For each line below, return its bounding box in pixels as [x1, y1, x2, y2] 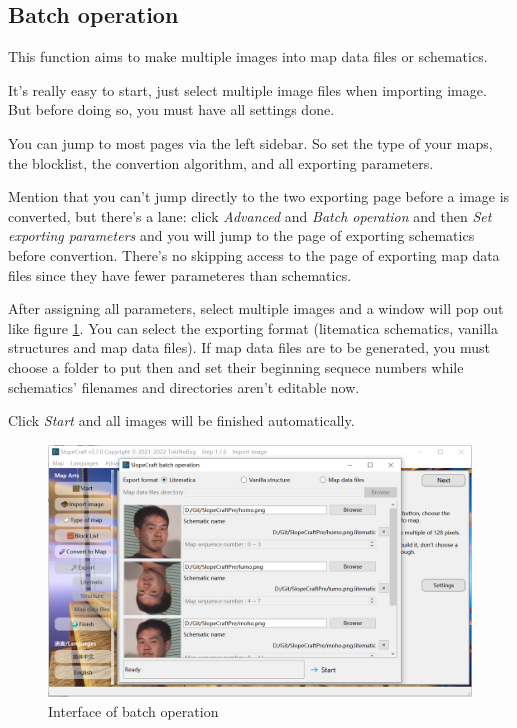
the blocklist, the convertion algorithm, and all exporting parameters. [8, 152, 434, 173]
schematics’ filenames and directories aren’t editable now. [8, 376, 360, 397]
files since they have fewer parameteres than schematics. [8, 264, 352, 285]
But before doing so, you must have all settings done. [8, 99, 335, 120]
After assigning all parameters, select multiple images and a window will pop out [8, 298, 504, 319]
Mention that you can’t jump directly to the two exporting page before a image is [8, 186, 510, 207]
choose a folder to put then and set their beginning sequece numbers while [8, 356, 464, 377]
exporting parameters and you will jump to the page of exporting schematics [8, 225, 475, 246]
